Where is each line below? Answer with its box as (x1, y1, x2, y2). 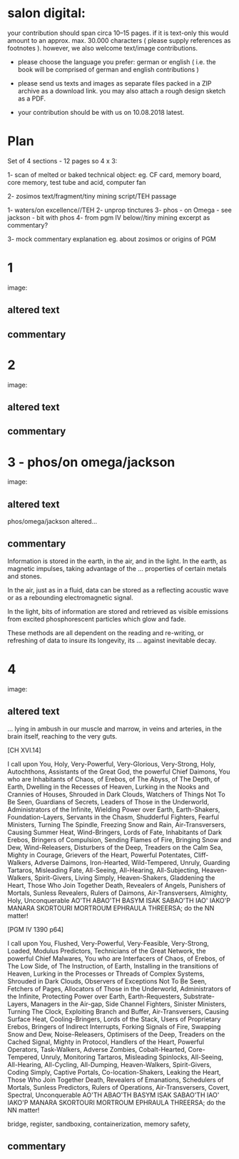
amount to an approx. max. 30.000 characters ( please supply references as (7, 36, 231, 44)
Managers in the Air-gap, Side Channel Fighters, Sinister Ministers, (30, 999, 227, 1008)
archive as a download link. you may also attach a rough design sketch (17, 86, 226, 95)
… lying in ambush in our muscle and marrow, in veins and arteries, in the (7, 724, 223, 733)
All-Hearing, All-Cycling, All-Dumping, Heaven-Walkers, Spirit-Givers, (7, 1060, 212, 1068)
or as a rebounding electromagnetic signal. (7, 593, 133, 602)
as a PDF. (17, 94, 46, 103)
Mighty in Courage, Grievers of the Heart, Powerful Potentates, (7, 851, 193, 859)
